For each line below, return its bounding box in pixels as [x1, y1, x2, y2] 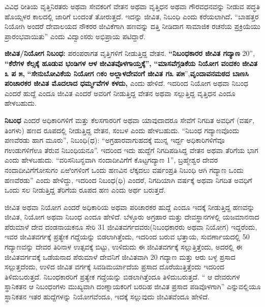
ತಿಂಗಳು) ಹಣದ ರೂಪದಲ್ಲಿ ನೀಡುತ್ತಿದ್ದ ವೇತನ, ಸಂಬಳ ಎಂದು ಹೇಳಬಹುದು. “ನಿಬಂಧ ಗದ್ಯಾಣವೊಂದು [5, 125, 240, 135]
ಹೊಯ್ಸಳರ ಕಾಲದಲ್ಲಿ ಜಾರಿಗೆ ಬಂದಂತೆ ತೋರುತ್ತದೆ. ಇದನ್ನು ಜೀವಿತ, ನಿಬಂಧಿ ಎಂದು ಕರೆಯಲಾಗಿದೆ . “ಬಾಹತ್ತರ [5, 11, 259, 21]
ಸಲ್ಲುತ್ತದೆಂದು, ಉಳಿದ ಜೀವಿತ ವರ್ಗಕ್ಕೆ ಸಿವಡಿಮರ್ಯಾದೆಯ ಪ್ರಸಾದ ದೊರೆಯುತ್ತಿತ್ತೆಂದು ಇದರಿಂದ [5, 261, 225, 272]
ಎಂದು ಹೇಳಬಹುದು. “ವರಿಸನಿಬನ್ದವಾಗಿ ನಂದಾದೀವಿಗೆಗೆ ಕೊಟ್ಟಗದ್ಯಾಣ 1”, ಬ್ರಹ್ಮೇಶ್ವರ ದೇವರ [5, 155, 218, 165]
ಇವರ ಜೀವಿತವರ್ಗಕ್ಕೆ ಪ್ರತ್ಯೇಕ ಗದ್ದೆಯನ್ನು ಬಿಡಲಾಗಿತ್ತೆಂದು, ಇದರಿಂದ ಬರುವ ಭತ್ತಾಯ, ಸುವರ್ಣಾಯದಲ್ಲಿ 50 [5, 231, 250, 242]
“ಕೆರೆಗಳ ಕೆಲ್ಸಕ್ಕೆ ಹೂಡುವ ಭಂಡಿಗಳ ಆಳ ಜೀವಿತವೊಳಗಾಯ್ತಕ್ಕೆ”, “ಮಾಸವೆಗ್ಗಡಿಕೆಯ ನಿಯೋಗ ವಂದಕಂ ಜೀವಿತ [5, 57, 257, 68]
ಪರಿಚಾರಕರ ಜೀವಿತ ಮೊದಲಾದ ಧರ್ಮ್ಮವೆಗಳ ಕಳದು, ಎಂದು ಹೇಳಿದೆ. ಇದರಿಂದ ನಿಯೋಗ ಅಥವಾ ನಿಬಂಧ [5, 78, 249, 88]
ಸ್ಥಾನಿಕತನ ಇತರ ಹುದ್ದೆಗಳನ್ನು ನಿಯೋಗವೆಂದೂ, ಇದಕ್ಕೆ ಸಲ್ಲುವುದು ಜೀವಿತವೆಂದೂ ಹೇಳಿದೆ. [5, 291, 210, 302]
